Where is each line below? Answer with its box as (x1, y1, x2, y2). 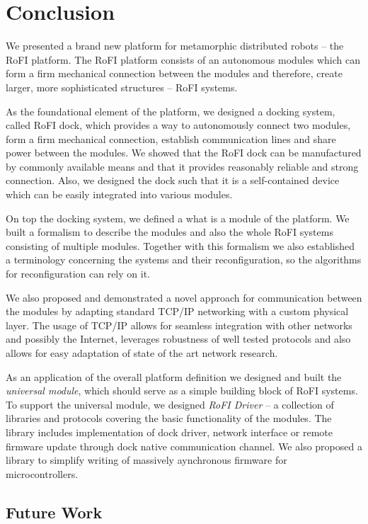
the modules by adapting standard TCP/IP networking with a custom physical (6, 304, 349, 319)
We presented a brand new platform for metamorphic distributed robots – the (6, 38, 344, 53)
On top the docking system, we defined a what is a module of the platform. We (6, 210, 350, 225)
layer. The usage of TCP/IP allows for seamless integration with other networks (6, 317, 352, 332)
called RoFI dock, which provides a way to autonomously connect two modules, (6, 118, 351, 132)
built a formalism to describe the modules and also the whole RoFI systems (6, 224, 333, 239)
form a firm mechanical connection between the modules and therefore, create (6, 66, 343, 81)
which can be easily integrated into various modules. (6, 187, 233, 202)
